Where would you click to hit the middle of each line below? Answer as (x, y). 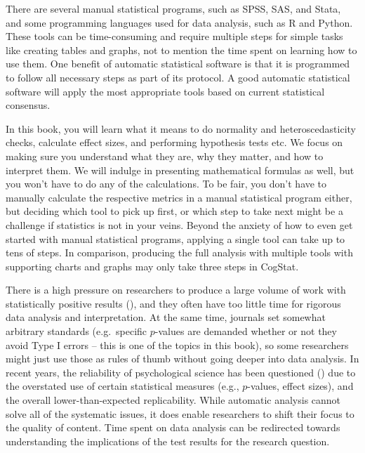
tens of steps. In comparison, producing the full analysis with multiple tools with (179, 252)
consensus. (28, 105)
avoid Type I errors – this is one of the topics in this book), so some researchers (177, 344)
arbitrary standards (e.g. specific (77, 331)
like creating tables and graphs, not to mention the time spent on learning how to (181, 50)
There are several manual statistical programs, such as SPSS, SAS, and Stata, (173, 8)
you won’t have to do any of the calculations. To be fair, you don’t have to (166, 184)
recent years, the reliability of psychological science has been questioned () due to (181, 372)
